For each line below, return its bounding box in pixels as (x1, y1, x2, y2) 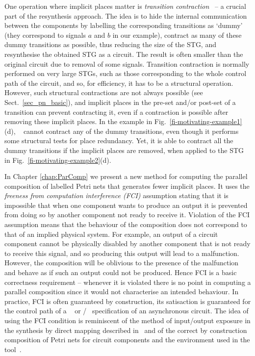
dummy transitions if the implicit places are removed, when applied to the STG (4, 145, 244, 155)
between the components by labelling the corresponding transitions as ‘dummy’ (4, 20, 243, 30)
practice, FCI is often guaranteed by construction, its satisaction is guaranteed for (4, 296, 251, 306)
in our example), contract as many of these (112, 29, 242, 40)
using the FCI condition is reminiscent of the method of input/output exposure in (4, 315, 251, 325)
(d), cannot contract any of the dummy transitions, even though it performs (4, 126, 239, 136)
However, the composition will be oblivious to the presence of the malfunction (4, 257, 239, 268)
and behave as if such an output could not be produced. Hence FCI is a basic (4, 267, 237, 278)
